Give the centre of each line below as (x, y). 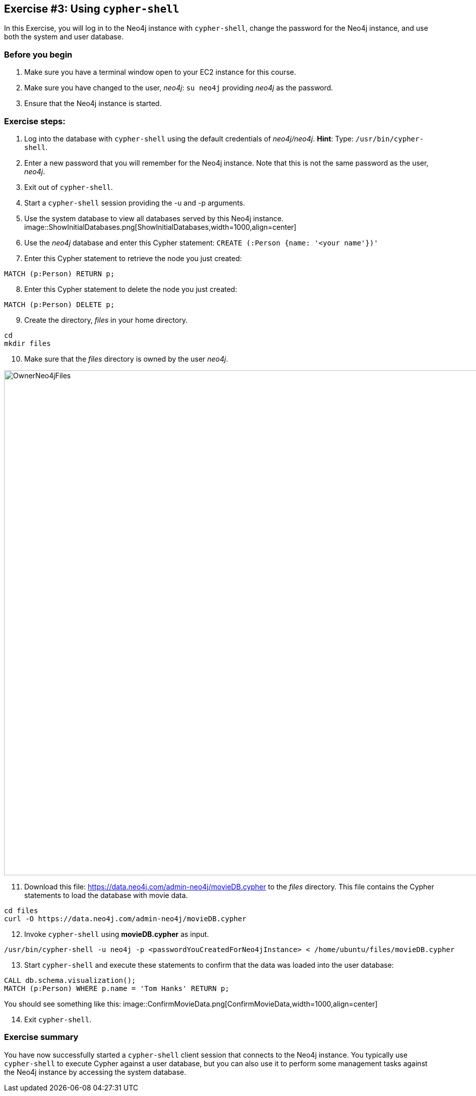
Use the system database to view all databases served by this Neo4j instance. (154, 218)
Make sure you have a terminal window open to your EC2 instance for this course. (160, 72)
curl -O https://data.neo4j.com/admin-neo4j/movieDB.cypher (125, 918)
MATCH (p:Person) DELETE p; (59, 304)
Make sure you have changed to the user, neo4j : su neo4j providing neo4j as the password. (179, 88)
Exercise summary (41, 1037)
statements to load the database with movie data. (106, 895)
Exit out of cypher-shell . (69, 187)
